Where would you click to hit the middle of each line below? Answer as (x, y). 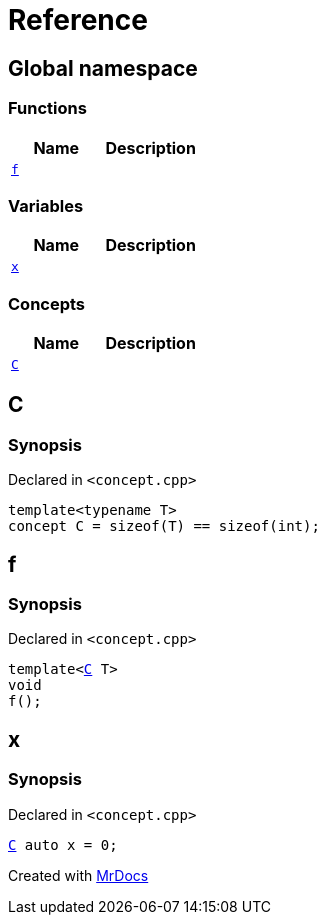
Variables (46, 205)
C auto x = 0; (63, 844)
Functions (47, 108)
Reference (78, 20)
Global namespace (103, 68)
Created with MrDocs (78, 875)
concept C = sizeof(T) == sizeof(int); (164, 526)
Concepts (47, 303)
